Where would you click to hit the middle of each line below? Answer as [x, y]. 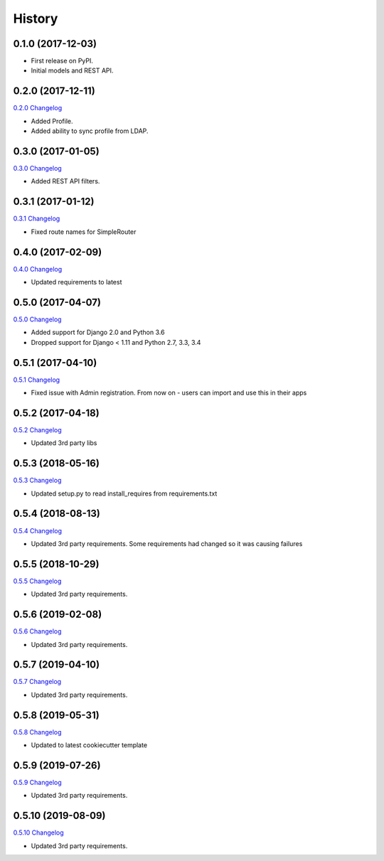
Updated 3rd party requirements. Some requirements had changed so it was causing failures [167, 543]
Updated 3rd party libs [64, 443]
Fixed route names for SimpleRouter [84, 232]
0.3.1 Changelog [37, 219]
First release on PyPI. [62, 61]
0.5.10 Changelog [38, 833]
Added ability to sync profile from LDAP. [90, 131]
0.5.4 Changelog [38, 530]
